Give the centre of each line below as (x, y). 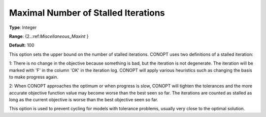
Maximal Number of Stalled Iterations (87, 13)
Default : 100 (22, 45)
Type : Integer (23, 27)
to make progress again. (34, 77)
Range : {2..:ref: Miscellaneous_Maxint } (49, 36)
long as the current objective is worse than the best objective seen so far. (84, 100)
